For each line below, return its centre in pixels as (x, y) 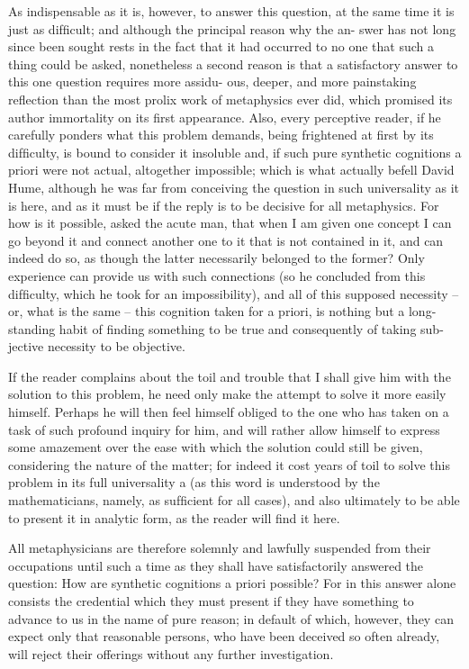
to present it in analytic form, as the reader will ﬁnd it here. (174, 517)
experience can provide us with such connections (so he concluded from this (217, 275)
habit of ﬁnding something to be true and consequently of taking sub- (251, 328)
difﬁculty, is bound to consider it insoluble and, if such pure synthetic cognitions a (235, 152)
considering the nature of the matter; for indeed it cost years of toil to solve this (229, 464)
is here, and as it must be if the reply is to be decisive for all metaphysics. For (224, 205)
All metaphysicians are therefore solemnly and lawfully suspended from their (220, 548)
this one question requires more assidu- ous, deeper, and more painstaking (212, 81)
